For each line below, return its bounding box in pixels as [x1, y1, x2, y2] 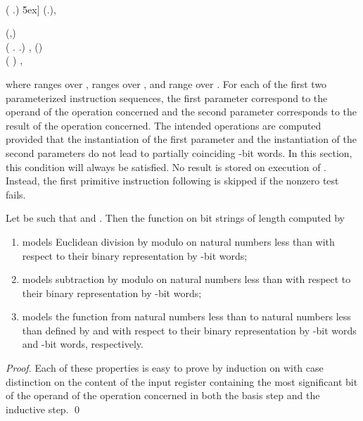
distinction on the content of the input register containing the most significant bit [6, 374, 358, 389]
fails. [6, 187, 26, 201]
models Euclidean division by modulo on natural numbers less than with [22, 234, 335, 249]
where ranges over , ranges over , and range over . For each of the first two [6, 76, 327, 91]
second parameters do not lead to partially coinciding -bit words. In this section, [6, 145, 352, 160]
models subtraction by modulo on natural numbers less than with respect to [22, 272, 351, 287]
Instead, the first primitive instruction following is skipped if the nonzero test [6, 173, 339, 188]
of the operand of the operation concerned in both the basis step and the [6, 388, 320, 403]
